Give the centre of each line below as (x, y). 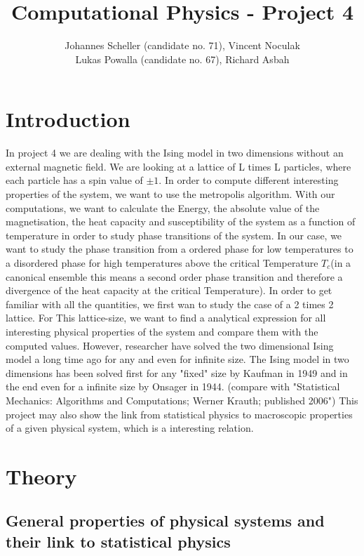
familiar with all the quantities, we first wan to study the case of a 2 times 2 (170, 304)
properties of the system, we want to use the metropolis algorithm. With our (170, 194)
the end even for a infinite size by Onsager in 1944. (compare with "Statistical (173, 386)
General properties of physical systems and (165, 521)
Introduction (68, 119)
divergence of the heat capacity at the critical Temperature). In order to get (169, 290)
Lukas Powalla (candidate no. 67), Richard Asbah (182, 59)
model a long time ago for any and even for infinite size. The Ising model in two (177, 359)
